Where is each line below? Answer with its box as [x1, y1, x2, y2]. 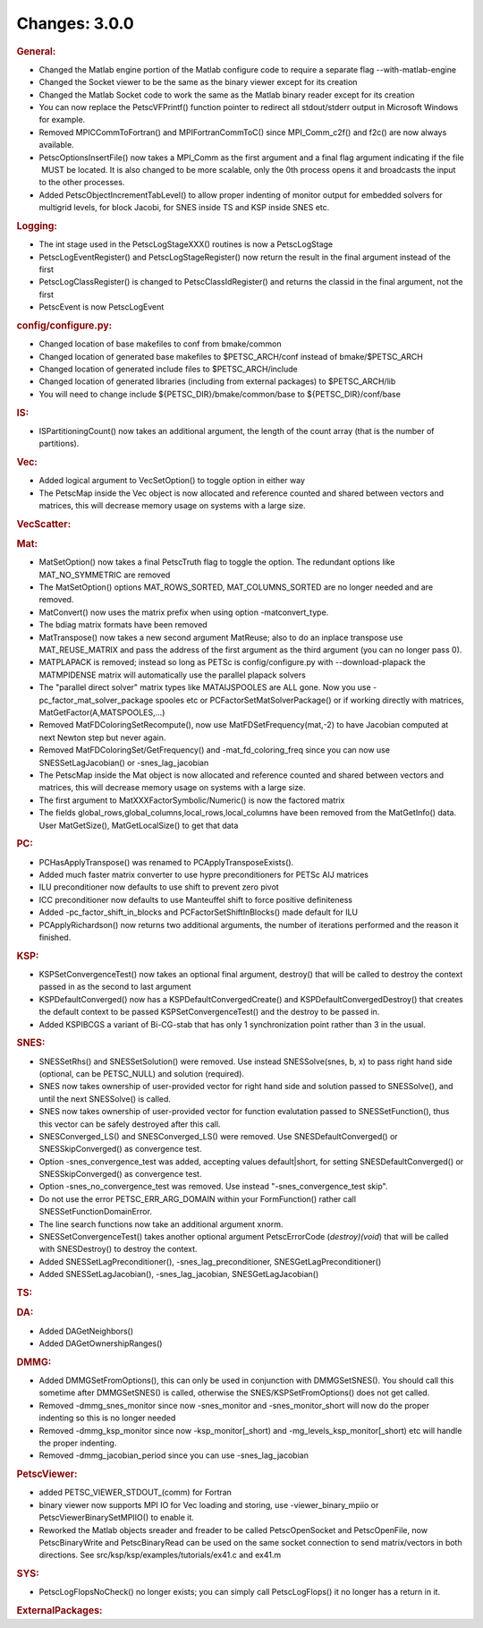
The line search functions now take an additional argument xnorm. [38, 1218, 284, 1230]
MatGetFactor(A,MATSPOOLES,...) [38, 707, 165, 718]
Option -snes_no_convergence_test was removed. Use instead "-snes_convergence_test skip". [38, 1181, 388, 1192]
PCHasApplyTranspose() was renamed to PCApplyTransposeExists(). [38, 857, 294, 867]
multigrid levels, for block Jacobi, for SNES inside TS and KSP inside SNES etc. [38, 202, 330, 213]
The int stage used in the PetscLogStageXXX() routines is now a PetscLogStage [38, 239, 334, 250]
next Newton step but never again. [38, 732, 166, 743]
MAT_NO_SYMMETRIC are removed [38, 569, 171, 580]
